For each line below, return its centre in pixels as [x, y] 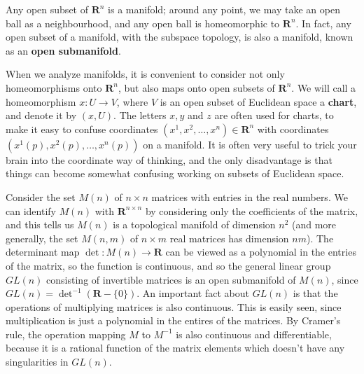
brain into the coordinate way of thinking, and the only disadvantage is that [169, 159]
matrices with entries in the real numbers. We [250, 196]
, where [132, 101]
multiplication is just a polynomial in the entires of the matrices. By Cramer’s [173, 320]
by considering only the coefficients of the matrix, [252, 210]
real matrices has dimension [229, 238]
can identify [31, 210]
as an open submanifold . [63, 50]
